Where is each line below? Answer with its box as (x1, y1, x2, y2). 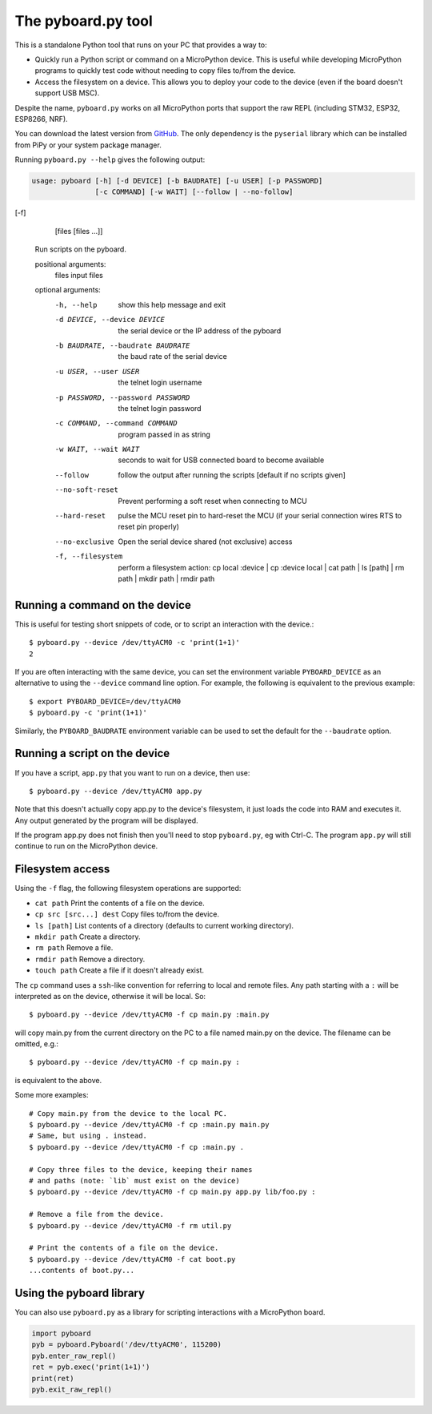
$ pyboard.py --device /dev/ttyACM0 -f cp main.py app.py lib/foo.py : (29, 1187, 316, 1197)
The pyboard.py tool (14, 12, 154, 30)
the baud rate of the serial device (118, 352, 227, 361)
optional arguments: (34, 285, 102, 295)
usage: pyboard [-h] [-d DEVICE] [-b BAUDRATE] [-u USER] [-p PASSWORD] (31, 176, 323, 186)
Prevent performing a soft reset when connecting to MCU (118, 496, 307, 506)
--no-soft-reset (54, 485, 119, 494)
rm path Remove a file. (34, 943, 114, 953)
